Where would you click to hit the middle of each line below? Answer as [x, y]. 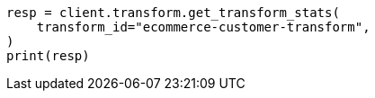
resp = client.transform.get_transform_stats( [173, 13]
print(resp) [48, 56]
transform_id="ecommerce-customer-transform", [203, 27]
